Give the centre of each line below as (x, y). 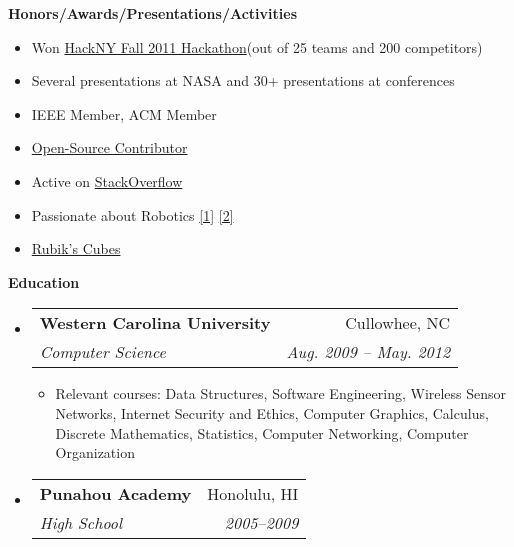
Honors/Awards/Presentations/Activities (152, 13)
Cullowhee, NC (398, 323)
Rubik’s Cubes (76, 248)
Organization (95, 452)
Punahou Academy (115, 493)
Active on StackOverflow (107, 180)
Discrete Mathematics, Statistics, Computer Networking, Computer (262, 432)
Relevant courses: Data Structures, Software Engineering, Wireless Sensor (281, 393)
